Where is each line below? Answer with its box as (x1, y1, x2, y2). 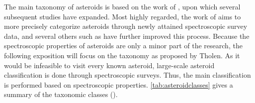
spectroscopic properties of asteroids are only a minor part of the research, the (4, 40, 243, 51)
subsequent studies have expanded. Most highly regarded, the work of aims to (4, 11, 241, 21)
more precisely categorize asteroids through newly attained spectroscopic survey (4, 21, 248, 31)
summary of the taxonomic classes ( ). (4, 89, 118, 100)
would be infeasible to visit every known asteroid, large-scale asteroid (4, 60, 215, 70)
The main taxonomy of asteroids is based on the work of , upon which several (4, 1, 241, 11)
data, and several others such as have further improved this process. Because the (4, 30, 250, 41)
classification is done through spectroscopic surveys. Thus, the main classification (4, 70, 251, 80)
